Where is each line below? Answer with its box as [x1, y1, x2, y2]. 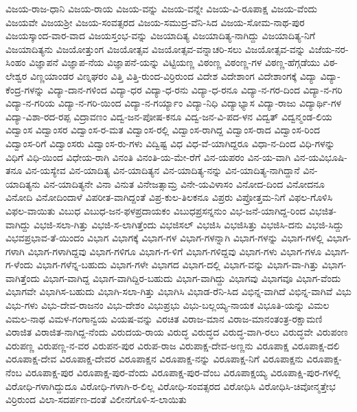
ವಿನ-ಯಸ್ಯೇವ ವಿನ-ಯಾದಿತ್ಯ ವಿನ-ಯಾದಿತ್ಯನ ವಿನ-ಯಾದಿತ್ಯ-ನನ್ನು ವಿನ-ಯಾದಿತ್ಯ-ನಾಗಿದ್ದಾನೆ [25, 163, 300, 177]
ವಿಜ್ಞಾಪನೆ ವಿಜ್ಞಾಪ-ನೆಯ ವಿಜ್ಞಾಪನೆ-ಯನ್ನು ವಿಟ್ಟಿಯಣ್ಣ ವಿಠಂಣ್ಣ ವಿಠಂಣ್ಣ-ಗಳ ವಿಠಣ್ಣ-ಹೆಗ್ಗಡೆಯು [29, 55, 321, 69]
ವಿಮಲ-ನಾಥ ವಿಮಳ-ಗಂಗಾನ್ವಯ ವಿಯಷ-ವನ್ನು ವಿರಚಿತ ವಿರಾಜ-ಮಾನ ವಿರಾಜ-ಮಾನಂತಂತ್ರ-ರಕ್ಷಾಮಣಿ [5, 311, 323, 325]
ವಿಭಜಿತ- [309, 203, 337, 217]
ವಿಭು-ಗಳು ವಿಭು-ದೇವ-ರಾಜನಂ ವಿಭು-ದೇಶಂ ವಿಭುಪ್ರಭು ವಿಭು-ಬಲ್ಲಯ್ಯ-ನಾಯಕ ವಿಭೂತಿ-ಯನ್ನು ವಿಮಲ [5, 298, 330, 312]
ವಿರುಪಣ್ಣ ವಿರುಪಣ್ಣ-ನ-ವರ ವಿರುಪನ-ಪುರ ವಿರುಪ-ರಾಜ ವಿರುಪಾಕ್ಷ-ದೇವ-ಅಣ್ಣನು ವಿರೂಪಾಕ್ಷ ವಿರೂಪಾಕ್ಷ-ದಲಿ [5, 338, 340, 352]
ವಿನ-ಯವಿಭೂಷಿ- [293, 149, 347, 164]
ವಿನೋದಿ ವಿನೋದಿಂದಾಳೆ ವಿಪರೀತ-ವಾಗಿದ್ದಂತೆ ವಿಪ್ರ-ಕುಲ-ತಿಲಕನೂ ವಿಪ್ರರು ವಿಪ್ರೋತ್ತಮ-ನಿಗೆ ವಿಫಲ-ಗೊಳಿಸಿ [5, 190, 333, 204]
